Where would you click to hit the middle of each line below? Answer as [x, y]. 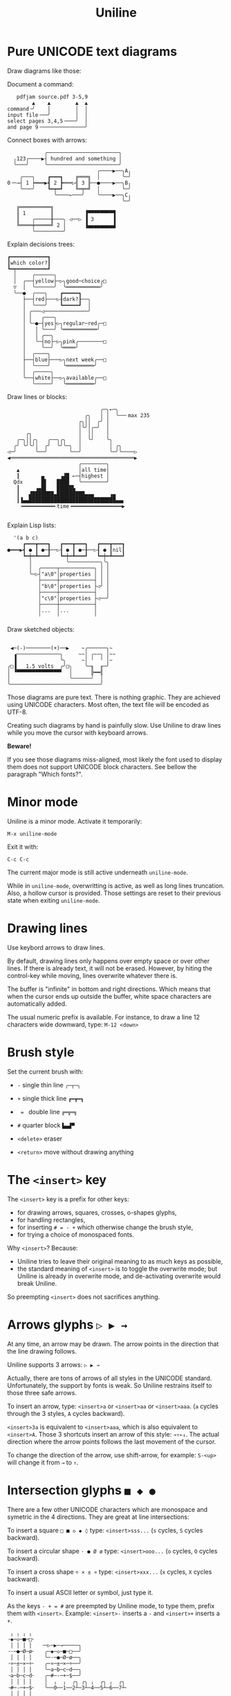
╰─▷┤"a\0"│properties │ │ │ [69, 574]
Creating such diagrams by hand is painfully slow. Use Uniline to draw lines [114, 725]
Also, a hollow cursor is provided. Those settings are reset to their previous [114, 893]
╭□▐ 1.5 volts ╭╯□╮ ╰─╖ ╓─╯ [58, 666]
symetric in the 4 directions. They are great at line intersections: [98, 1517]
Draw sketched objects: [41, 629]
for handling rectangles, [51, 1219]
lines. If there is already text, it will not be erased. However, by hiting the [110, 968]
